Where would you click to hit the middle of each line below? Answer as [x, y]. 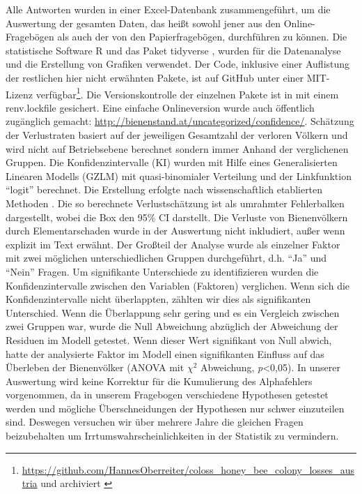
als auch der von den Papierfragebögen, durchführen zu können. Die [202, 37]
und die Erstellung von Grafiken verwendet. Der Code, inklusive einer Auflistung [178, 64]
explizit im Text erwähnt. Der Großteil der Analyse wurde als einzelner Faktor [173, 244]
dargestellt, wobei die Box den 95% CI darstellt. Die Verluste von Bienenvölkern [177, 217]
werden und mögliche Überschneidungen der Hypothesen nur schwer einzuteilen [175, 408]
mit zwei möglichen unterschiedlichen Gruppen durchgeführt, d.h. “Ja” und [166, 258]
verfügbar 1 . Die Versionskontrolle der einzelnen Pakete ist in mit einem [187, 93]
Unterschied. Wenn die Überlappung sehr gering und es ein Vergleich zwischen [173, 312]
